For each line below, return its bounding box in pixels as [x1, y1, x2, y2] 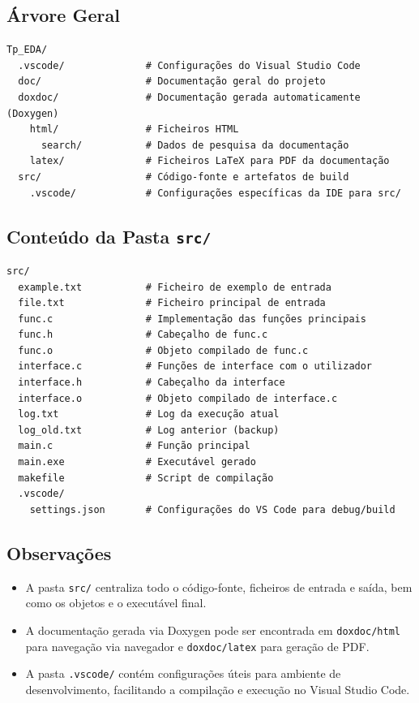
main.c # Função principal [18, 440, 250, 452]
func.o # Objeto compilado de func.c [18, 344, 309, 356]
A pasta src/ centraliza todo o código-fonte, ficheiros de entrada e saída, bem [25, 578, 413, 595]
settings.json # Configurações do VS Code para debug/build [29, 503, 395, 515]
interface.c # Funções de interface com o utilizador [18, 360, 373, 373]
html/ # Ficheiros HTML [29, 123, 239, 136]
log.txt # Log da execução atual [18, 408, 280, 421]
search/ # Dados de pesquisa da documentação [41, 139, 349, 151]
